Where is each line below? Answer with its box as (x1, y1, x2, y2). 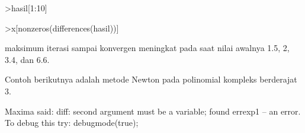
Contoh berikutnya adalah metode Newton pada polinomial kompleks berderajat (5, 73, 297, 85)
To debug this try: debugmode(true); (5, 116, 139, 129)
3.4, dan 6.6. (5, 53, 50, 65)
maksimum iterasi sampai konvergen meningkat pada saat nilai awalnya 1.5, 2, (5, 42, 290, 54)
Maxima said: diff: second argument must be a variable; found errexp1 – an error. (5, 104, 301, 117)
